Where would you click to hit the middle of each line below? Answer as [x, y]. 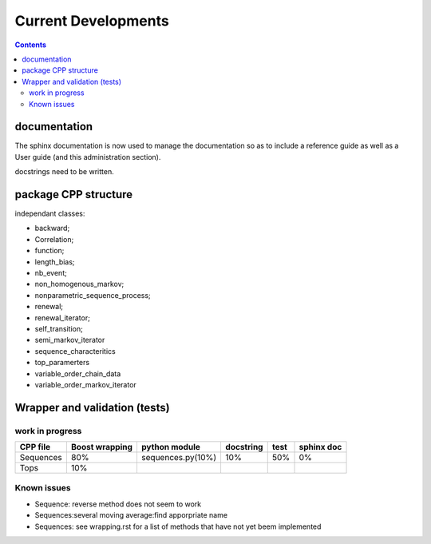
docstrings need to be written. [65, 172]
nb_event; [51, 273]
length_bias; [55, 262]
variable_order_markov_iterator [86, 384]
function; [49, 251]
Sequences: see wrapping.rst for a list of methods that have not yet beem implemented [178, 526]
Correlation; [54, 239]
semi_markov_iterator [70, 340]
